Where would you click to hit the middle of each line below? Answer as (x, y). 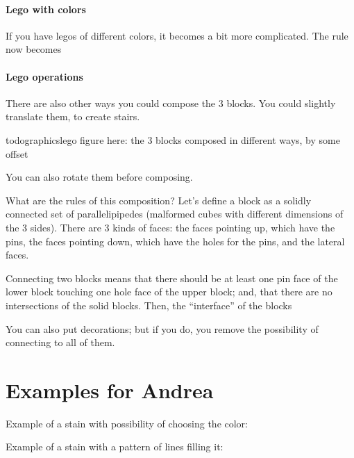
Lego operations (44, 76)
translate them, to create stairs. (73, 116)
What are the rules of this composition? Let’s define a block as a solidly (159, 200)
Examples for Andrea (110, 390)
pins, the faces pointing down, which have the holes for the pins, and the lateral (175, 241)
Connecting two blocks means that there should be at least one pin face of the (172, 278)
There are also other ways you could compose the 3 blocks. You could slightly (171, 103)
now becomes (34, 49)
